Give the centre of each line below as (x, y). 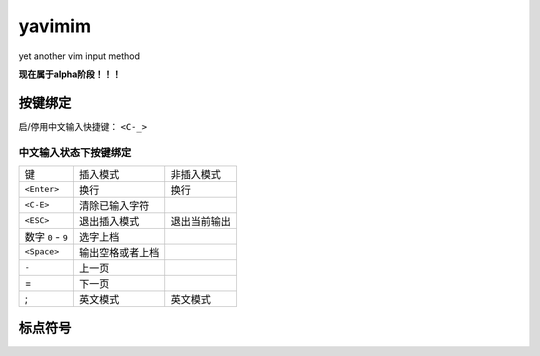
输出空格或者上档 (119, 252)
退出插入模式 (109, 221)
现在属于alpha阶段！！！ (70, 74)
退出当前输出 (201, 221)
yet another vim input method (79, 56)
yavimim (55, 26)
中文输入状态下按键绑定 (75, 152)
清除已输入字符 (114, 205)
